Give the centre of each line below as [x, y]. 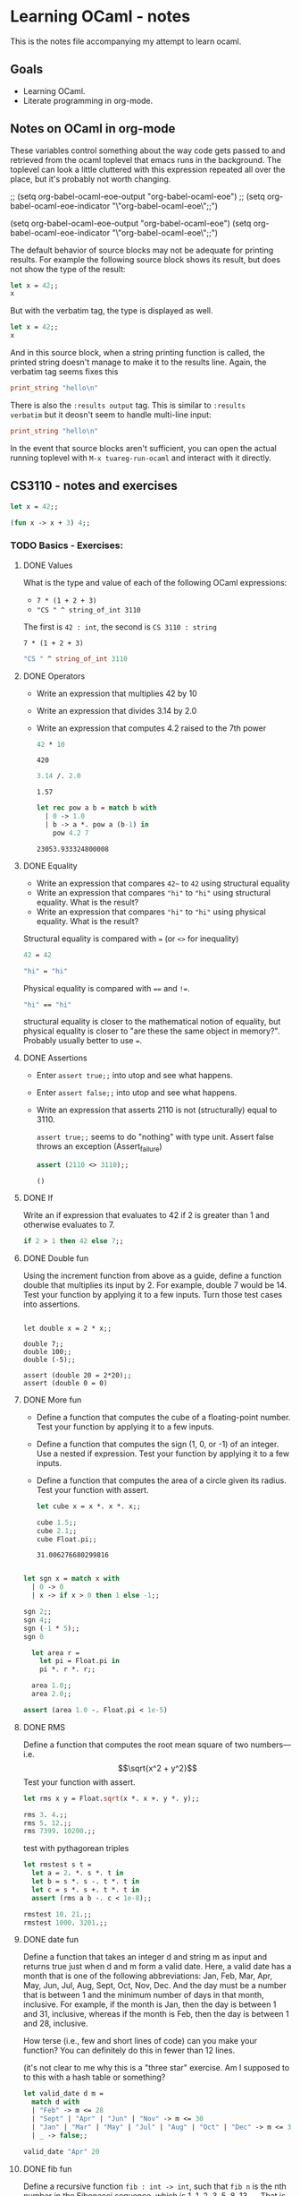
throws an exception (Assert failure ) [100, 1148]
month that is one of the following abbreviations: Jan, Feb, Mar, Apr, [148, 1976]
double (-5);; [49, 1360]
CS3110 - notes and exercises [94, 486]
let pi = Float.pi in [79, 1661]
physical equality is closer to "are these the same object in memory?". [151, 1031]
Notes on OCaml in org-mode [93, 129]
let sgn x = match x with [71, 1579]
